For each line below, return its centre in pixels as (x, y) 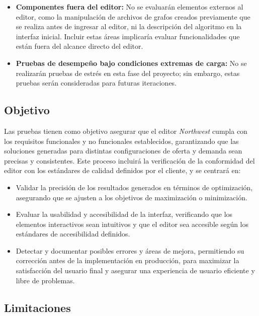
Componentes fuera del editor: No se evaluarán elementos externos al (129, 7)
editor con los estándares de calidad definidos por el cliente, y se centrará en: (122, 170)
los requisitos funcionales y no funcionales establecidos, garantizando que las (121, 141)
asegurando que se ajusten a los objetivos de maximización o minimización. (132, 197)
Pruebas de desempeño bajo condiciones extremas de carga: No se (131, 63)
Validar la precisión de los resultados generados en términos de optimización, (134, 187)
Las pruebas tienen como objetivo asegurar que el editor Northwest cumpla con (126, 131)
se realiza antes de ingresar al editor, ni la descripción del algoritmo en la (129, 26)
